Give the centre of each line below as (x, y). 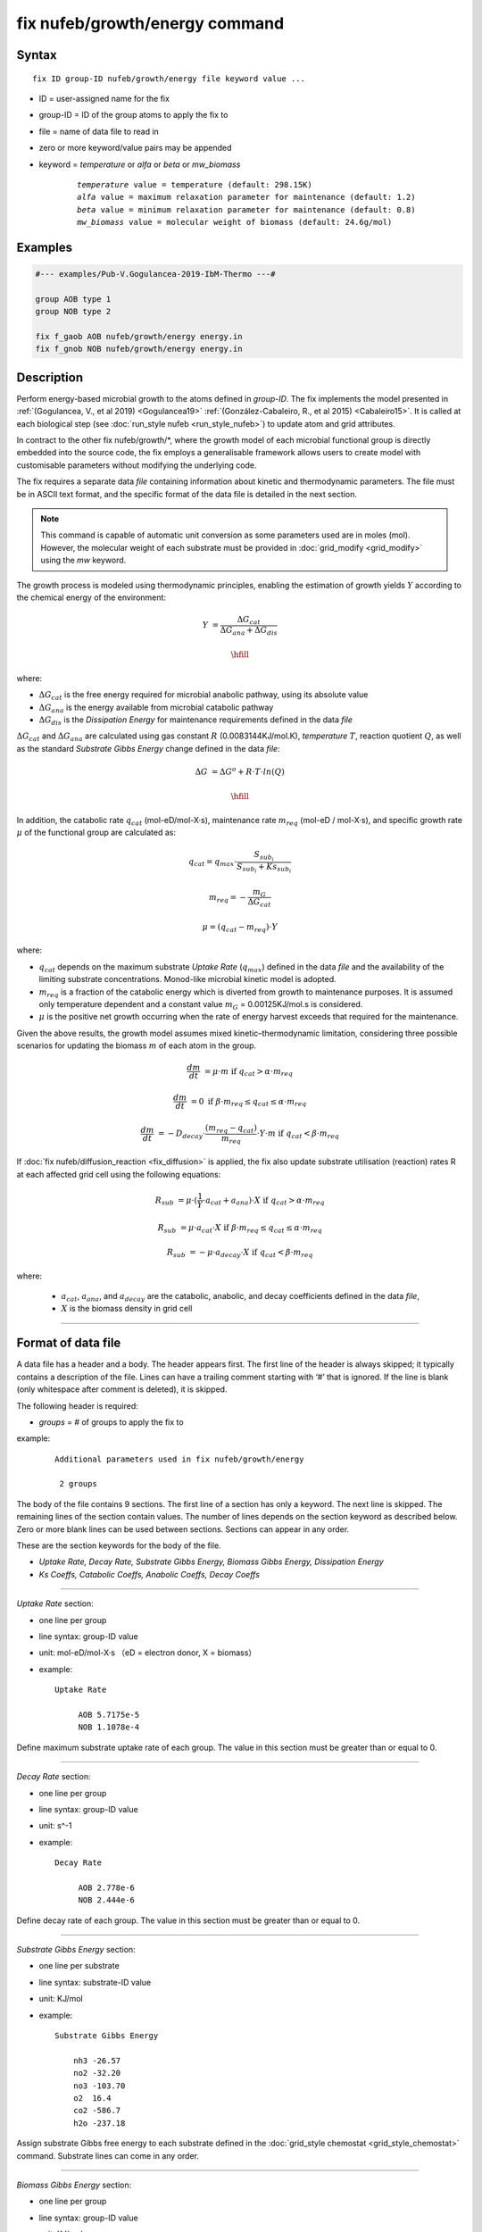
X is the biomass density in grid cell (127, 1309)
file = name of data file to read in (99, 131)
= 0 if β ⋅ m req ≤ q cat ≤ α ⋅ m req (249, 1103)
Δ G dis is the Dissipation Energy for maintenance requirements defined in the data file (195, 720)
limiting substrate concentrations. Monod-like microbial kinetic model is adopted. (187, 979)
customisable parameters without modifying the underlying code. (137, 465)
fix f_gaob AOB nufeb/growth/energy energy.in (139, 337)
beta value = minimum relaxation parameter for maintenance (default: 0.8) (246, 209)
